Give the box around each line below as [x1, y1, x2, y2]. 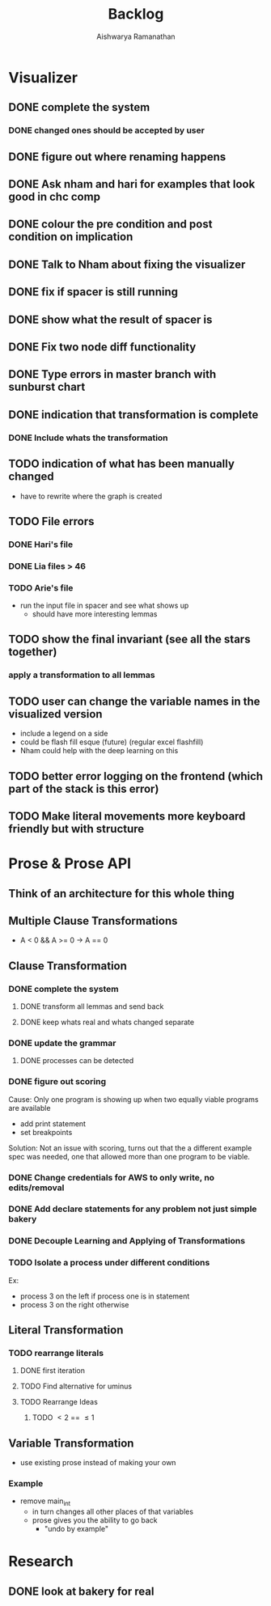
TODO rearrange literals [8, 1347, 104, 1358]
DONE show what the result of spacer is [8, 312, 213, 326]
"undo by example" [44, 1524, 109, 1534]
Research [8, 1553, 74, 1570]
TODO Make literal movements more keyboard [8, 809, 246, 823]
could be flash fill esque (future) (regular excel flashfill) [19, 737, 204, 747]
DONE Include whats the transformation [8, 432, 168, 443]
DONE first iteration [19, 1366, 86, 1375]
